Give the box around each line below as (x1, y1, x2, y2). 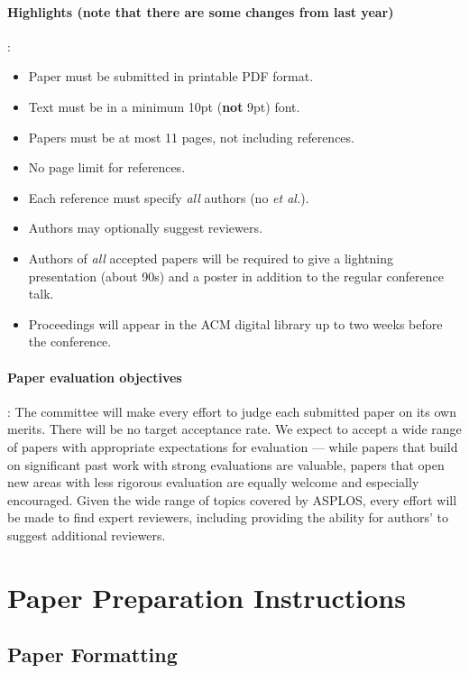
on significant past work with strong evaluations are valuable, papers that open (7, 455, 445, 474)
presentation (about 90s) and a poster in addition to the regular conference (28, 266, 444, 285)
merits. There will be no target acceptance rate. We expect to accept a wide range (7, 419, 462, 438)
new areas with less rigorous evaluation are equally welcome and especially (7, 473, 419, 492)
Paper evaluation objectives (7, 367, 182, 386)
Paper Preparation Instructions (7, 578, 406, 615)
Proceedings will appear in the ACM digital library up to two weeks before (28, 314, 443, 333)
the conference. (28, 332, 112, 351)
